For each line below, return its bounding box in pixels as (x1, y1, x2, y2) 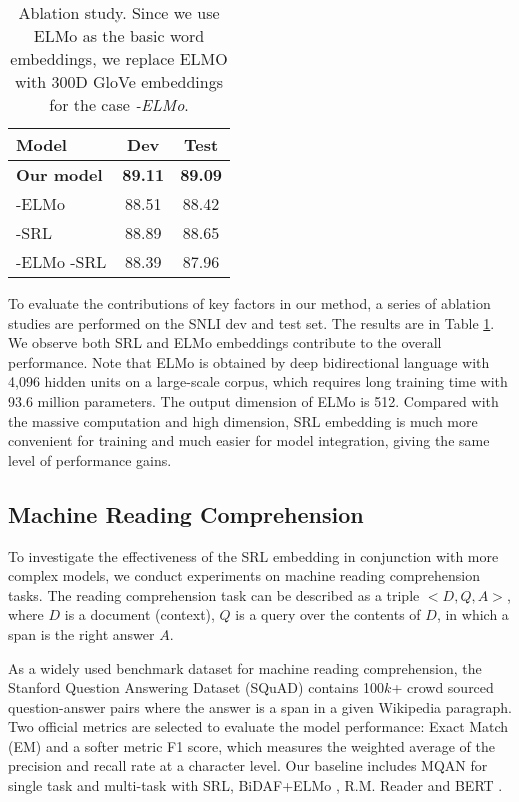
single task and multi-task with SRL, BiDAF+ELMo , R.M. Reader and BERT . (8, 775, 503, 796)
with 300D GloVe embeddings (15, 70, 224, 93)
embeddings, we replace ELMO (10, 47, 228, 70)
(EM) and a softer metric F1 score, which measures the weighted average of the (8, 735, 495, 756)
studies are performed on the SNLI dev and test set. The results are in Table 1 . (8, 312, 495, 333)
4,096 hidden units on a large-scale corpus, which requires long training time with (8, 371, 508, 392)
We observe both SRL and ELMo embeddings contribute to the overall (8, 332, 442, 353)
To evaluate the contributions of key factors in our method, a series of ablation (8, 293, 491, 313)
